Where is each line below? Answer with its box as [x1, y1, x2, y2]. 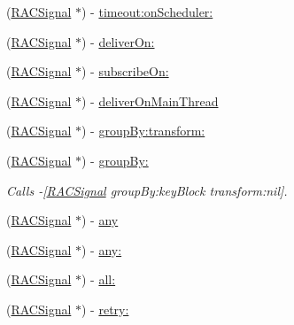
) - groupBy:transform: [81, 121, 205, 140]
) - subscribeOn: [81, 62, 169, 81]
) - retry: [81, 299, 129, 318]
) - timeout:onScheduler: [81, 3, 213, 20]
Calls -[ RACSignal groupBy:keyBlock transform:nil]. [6, 181, 288, 199]
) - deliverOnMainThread [81, 91, 219, 110]
